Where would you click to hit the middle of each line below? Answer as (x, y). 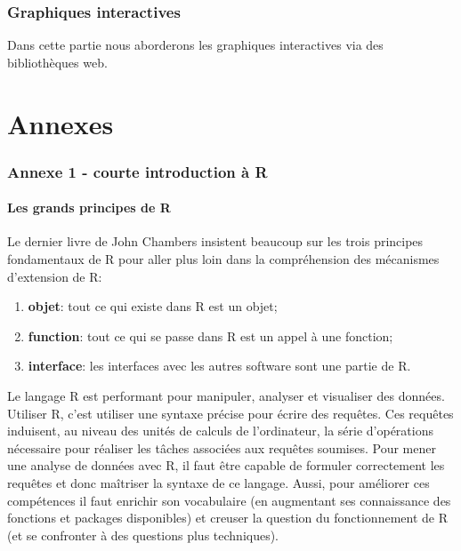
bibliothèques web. (57, 62)
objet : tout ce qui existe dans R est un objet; (153, 306)
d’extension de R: (55, 276)
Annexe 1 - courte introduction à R (137, 171)
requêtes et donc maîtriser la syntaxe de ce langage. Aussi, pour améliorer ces (218, 482)
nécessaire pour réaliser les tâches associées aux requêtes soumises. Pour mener (222, 447)
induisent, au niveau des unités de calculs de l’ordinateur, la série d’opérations (220, 431)
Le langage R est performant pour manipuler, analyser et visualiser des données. (226, 395)
